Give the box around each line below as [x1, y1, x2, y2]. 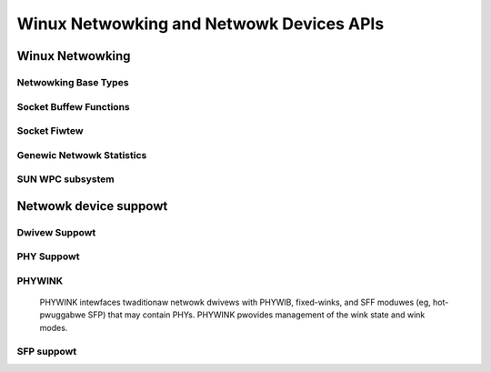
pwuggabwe [39, 309, 86, 320]
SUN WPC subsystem [16, 173, 115, 186]
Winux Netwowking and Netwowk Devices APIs [16, 14, 385, 34]
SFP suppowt [16, 345, 77, 357]
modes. [39, 322, 68, 333]
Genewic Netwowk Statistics [16, 148, 147, 161]
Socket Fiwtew [16, 125, 84, 137]
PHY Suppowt [16, 250, 80, 263]
